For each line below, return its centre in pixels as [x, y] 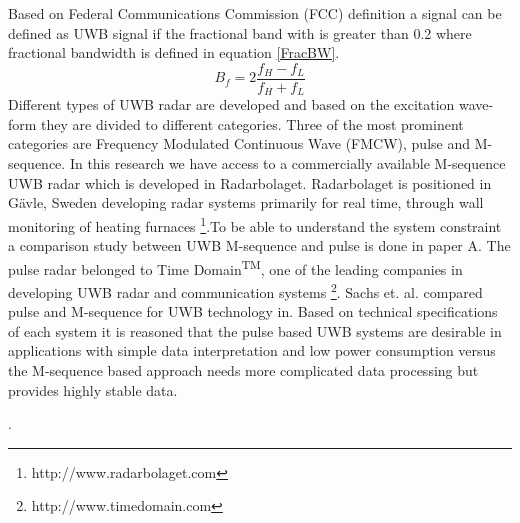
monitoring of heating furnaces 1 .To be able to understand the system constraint [255, 224]
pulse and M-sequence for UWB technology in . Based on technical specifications [253, 311]
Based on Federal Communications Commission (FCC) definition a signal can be [255, 13]
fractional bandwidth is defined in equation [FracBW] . [174, 52]
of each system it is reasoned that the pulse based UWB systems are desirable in [255, 330]
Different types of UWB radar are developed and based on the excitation [231, 104]
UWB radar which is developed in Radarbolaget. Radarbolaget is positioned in [250, 182]
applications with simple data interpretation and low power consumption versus [252, 350]
